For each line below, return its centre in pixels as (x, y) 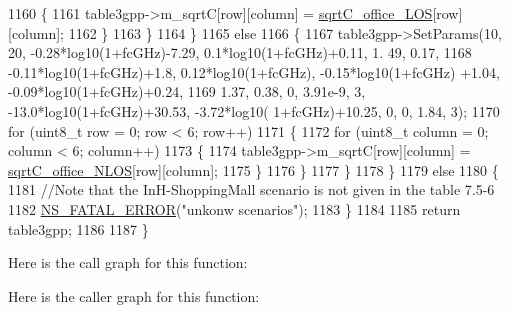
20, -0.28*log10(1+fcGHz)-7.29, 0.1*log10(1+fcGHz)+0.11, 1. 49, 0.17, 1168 (240, 52)
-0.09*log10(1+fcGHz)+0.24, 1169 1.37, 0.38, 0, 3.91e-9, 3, (187, 91)
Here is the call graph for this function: (128, 262)
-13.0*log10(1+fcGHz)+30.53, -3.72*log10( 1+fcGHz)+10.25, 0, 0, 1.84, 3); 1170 (254, 110)
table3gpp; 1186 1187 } (78, 228)
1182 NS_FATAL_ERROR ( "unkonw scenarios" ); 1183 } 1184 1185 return (234, 208)
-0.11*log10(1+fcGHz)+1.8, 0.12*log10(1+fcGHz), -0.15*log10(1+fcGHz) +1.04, (254, 71)
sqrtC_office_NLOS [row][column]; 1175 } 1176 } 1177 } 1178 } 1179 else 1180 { (253, 169)
